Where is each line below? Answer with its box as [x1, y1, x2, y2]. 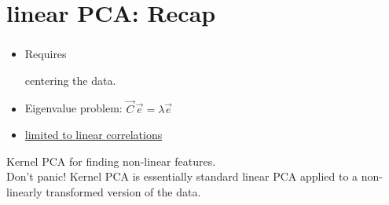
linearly [6, 184, 42, 200]
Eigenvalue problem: [24, 100, 123, 116]
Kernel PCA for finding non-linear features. [6, 152, 216, 169]
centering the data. [24, 71, 116, 88]
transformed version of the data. [46, 184, 201, 200]
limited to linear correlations [24, 126, 163, 143]
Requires [24, 46, 67, 62]
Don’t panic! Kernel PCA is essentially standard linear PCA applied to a [6, 168, 358, 185]
